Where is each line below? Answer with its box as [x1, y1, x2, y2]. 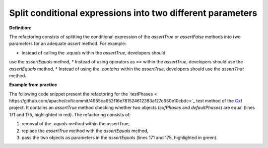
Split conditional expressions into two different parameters [9, 7, 258, 18]
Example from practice [9, 82, 57, 88]
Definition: [9, 25, 32, 31]
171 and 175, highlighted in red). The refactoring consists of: [9, 111, 131, 117]
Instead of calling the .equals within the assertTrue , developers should [21, 49, 166, 55]
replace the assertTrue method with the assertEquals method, [21, 128, 149, 134]
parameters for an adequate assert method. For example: [9, 41, 127, 47]
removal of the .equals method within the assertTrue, [21, 121, 130, 127]
